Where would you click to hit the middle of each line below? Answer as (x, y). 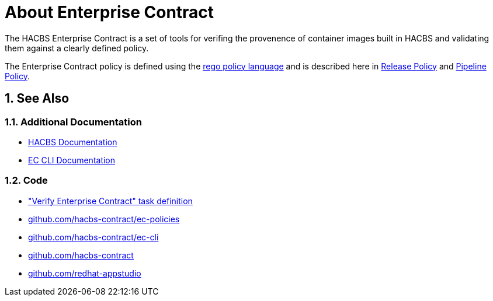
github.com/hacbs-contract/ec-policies (104, 219)
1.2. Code (26, 181)
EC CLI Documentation (72, 160)
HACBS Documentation (73, 142)
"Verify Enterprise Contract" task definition (110, 201)
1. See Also (37, 99)
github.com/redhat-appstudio (85, 273)
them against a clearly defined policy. (77, 48)
